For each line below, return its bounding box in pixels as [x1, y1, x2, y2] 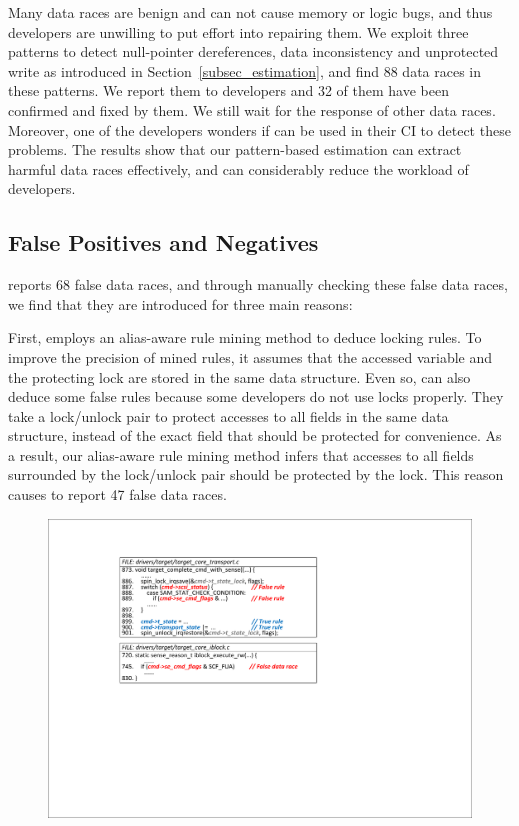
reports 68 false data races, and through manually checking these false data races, [8, 274, 508, 295]
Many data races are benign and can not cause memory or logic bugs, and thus [8, 2, 493, 22]
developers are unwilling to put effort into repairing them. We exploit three [8, 21, 469, 42]
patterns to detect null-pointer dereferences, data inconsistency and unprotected [8, 41, 499, 62]
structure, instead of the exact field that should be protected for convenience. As [8, 425, 502, 446]
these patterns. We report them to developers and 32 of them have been [8, 80, 449, 101]
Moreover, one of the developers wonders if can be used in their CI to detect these [8, 119, 511, 140]
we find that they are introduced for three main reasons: [8, 293, 353, 314]
